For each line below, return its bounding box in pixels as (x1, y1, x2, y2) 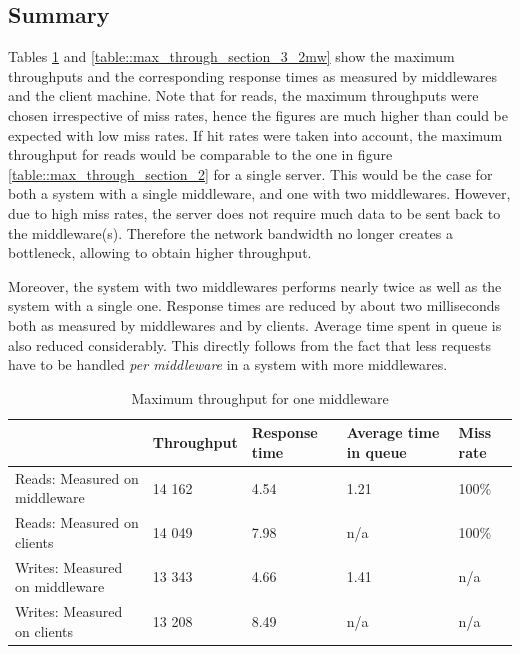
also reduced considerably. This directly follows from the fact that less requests (8, 334, 492, 355)
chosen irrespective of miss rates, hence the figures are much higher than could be (8, 104, 508, 125)
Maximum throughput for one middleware (131, 387, 389, 408)
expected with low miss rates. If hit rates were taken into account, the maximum (8, 124, 503, 145)
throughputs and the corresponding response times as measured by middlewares (8, 65, 497, 86)
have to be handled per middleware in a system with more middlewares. (8, 354, 448, 375)
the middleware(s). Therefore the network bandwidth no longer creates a (8, 222, 453, 243)
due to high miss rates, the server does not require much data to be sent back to (8, 202, 501, 223)
